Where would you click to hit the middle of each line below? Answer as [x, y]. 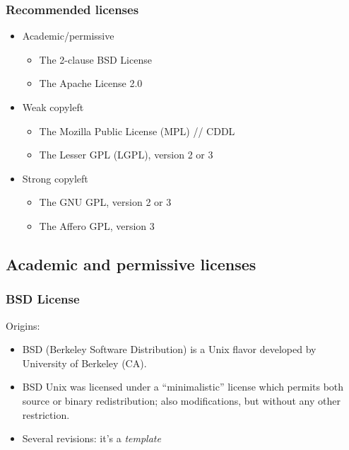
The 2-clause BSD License [95, 59]
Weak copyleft [53, 107]
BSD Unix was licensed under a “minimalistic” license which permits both [183, 387]
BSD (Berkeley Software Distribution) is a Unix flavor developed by [169, 349]
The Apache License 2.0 [91, 83]
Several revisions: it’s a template [91, 438]
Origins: [23, 325]
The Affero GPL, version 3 [97, 225]
